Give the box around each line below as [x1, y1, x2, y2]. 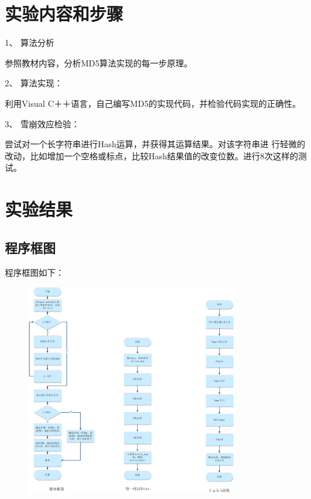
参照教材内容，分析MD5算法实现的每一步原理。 [5, 56, 193, 69]
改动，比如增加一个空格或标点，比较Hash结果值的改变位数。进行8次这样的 [5, 149, 298, 162]
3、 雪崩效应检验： [5, 117, 80, 130]
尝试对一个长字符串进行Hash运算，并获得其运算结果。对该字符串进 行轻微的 [5, 138, 306, 150]
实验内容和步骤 [5, 1, 124, 26]
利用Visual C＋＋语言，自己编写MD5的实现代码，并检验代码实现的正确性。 [5, 97, 301, 109]
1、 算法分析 [5, 36, 54, 49]
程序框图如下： [5, 266, 64, 279]
